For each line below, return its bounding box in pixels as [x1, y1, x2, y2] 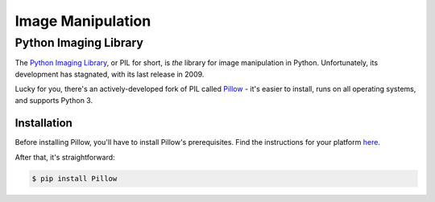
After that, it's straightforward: [14, 152, 116, 162]
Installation [14, 117, 72, 130]
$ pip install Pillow [31, 174, 118, 183]
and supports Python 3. [14, 95, 93, 105]
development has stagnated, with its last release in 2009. [14, 69, 205, 79]
